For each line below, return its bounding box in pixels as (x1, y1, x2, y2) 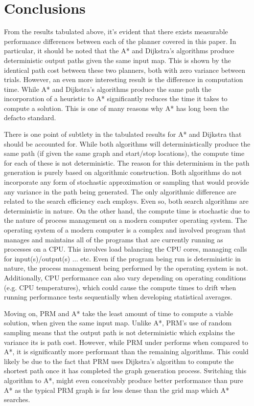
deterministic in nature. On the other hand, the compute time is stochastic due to (4, 205, 250, 215)
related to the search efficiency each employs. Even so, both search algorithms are (4, 196, 249, 206)
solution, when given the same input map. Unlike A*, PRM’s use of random (4, 318, 232, 328)
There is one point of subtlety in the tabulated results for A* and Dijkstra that (4, 129, 242, 139)
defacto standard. (4, 112, 56, 123)
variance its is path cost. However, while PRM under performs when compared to (4, 337, 249, 347)
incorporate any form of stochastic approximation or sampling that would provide (4, 177, 249, 187)
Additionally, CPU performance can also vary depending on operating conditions (4, 272, 246, 282)
